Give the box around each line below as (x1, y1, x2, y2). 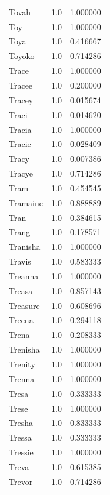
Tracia (9, 123, 32, 135)
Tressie (9, 446, 34, 458)
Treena (9, 314, 34, 326)
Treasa (9, 284, 33, 297)
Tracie (9, 138, 31, 150)
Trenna (9, 372, 35, 385)
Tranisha (9, 240, 41, 253)
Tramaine (9, 196, 43, 209)
